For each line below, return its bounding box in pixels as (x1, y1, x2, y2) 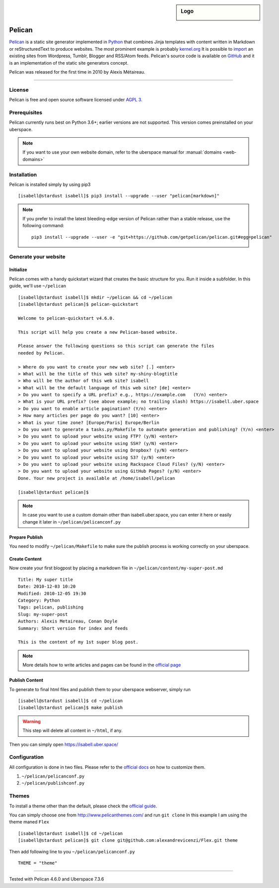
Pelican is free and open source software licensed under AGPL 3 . (9, 97, 142, 103)
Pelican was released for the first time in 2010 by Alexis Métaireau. (9, 69, 145, 75)
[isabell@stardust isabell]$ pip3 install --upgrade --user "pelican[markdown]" (18, 193, 220, 199)
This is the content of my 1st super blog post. (18, 639, 139, 645)
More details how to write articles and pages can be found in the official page (22, 662, 181, 668)
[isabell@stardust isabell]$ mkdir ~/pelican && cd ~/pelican (18, 294, 173, 300)
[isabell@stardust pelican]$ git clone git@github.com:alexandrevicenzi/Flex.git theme (18, 838, 238, 843)
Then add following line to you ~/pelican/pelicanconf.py (9, 848, 135, 855)
